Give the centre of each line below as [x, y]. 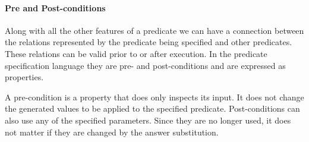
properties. [24, 77]
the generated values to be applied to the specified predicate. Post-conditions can [152, 108]
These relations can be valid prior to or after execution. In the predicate [136, 53]
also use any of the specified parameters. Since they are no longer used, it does [148, 120]
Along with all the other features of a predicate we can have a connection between [154, 30]
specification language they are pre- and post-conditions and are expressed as [145, 65]
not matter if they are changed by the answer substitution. [112, 132]
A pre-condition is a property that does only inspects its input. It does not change [154, 97]
